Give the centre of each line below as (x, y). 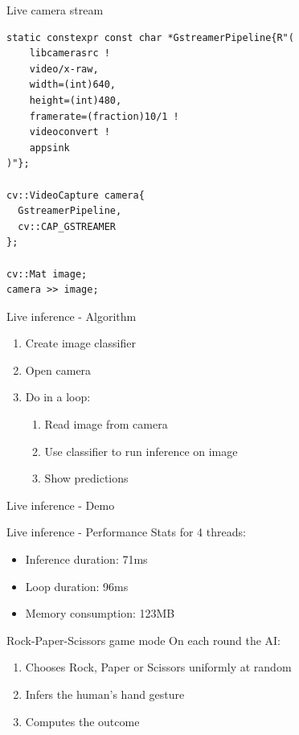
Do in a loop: (58, 397)
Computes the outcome (82, 721)
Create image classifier (80, 343)
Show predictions (86, 478)
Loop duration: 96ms (77, 586)
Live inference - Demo (61, 505)
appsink (49, 148)
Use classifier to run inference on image (141, 451)
